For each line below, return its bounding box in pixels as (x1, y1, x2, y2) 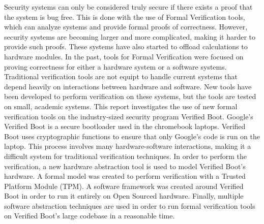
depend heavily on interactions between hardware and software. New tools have (4, 81, 252, 91)
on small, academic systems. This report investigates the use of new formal (4, 101, 238, 111)
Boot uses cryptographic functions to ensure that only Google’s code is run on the (4, 131, 260, 141)
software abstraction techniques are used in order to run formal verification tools (4, 200, 255, 211)
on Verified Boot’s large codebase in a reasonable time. (4, 210, 175, 221)
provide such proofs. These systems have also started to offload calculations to (4, 41, 248, 52)
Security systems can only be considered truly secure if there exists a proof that (4, 2, 253, 12)
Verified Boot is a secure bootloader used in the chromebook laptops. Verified (4, 121, 246, 132)
